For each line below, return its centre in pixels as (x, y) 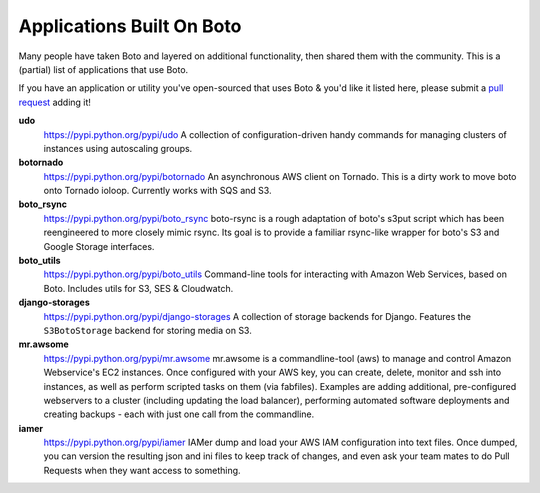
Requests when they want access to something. (142, 470)
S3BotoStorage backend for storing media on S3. (147, 330)
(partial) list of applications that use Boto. (103, 69)
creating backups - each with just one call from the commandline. (179, 414)
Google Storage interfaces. (99, 246)
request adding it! (55, 102)
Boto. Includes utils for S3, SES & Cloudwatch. (138, 288)
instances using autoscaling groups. (118, 148)
